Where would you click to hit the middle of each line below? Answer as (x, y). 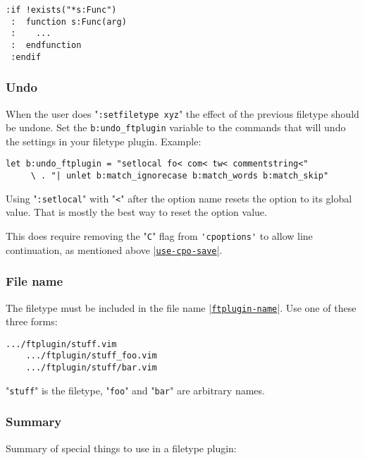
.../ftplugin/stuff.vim (61, 344)
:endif (26, 57)
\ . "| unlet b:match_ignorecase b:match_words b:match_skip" (180, 176)
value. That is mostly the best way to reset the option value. (136, 212)
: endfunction (46, 45)
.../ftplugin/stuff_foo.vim (91, 356)
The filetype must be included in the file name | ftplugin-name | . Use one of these (181, 307)
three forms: (32, 321)
